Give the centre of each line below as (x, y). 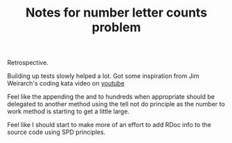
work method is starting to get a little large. (69, 111)
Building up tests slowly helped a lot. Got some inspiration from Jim (103, 76)
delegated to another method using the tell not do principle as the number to (116, 104)
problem (116, 27)
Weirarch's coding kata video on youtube (66, 84)
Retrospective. (28, 63)
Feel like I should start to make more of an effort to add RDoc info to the (109, 125)
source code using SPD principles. (56, 132)
